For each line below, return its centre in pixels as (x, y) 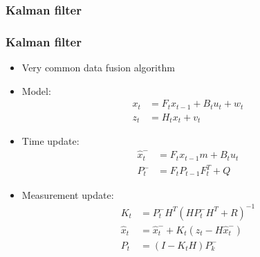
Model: (36, 90)
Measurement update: (68, 194)
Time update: (50, 141)
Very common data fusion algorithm (98, 68)
